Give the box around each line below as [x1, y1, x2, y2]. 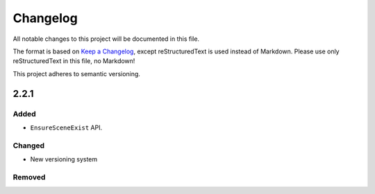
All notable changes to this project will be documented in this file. [12, 35, 200, 43]
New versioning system [30, 155, 98, 164]
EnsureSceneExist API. [30, 123, 103, 132]
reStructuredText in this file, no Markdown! [12, 57, 135, 65]
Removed [12, 172, 46, 182]
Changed [12, 141, 45, 150]
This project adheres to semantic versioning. [12, 69, 140, 78]
